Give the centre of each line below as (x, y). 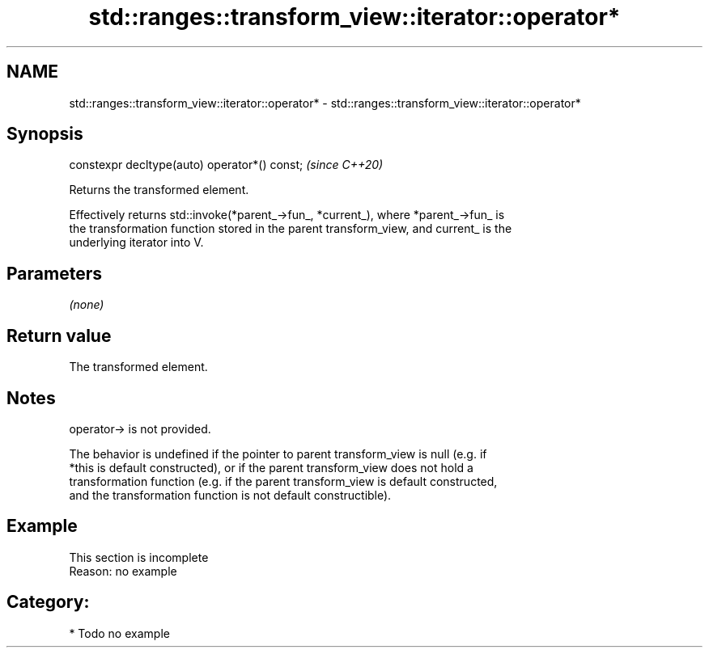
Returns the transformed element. (159, 190)
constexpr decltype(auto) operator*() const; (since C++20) (226, 165)
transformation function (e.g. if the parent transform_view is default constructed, (283, 481)
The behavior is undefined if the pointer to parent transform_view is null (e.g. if (278, 454)
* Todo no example (119, 633)
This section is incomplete (139, 557)
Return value (59, 335)
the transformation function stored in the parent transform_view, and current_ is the (291, 229)
